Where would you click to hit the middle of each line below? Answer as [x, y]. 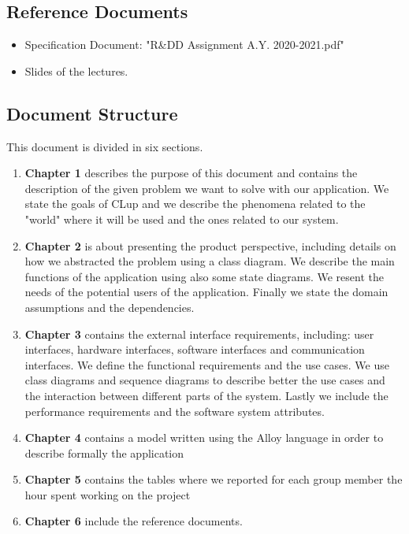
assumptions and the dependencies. [110, 307]
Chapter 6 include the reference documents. [134, 521]
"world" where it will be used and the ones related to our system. [182, 219]
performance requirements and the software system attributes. [175, 411]
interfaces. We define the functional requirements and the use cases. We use [207, 364]
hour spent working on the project [108, 494]
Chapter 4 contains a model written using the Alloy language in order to [204, 438]
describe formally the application [104, 452]
